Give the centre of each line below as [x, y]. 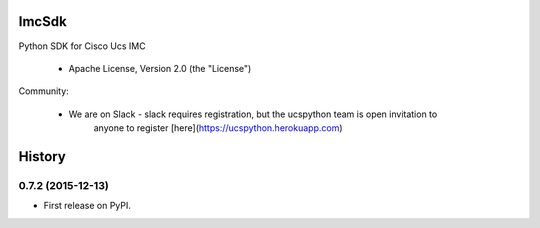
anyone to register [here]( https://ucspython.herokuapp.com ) [218, 128]
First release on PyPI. [87, 206]
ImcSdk [42, 21]
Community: [43, 91]
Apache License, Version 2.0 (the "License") [160, 68]
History [42, 156]
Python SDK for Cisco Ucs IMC [82, 46]
